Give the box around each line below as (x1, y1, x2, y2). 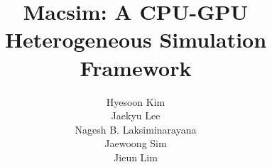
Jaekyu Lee (111, 108, 161, 123)
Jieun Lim (114, 149, 158, 164)
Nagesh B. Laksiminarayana (75, 122, 197, 136)
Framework (80, 53, 192, 82)
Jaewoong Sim (104, 136, 167, 151)
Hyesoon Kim (106, 94, 165, 109)
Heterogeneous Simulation (4, 25, 267, 54)
